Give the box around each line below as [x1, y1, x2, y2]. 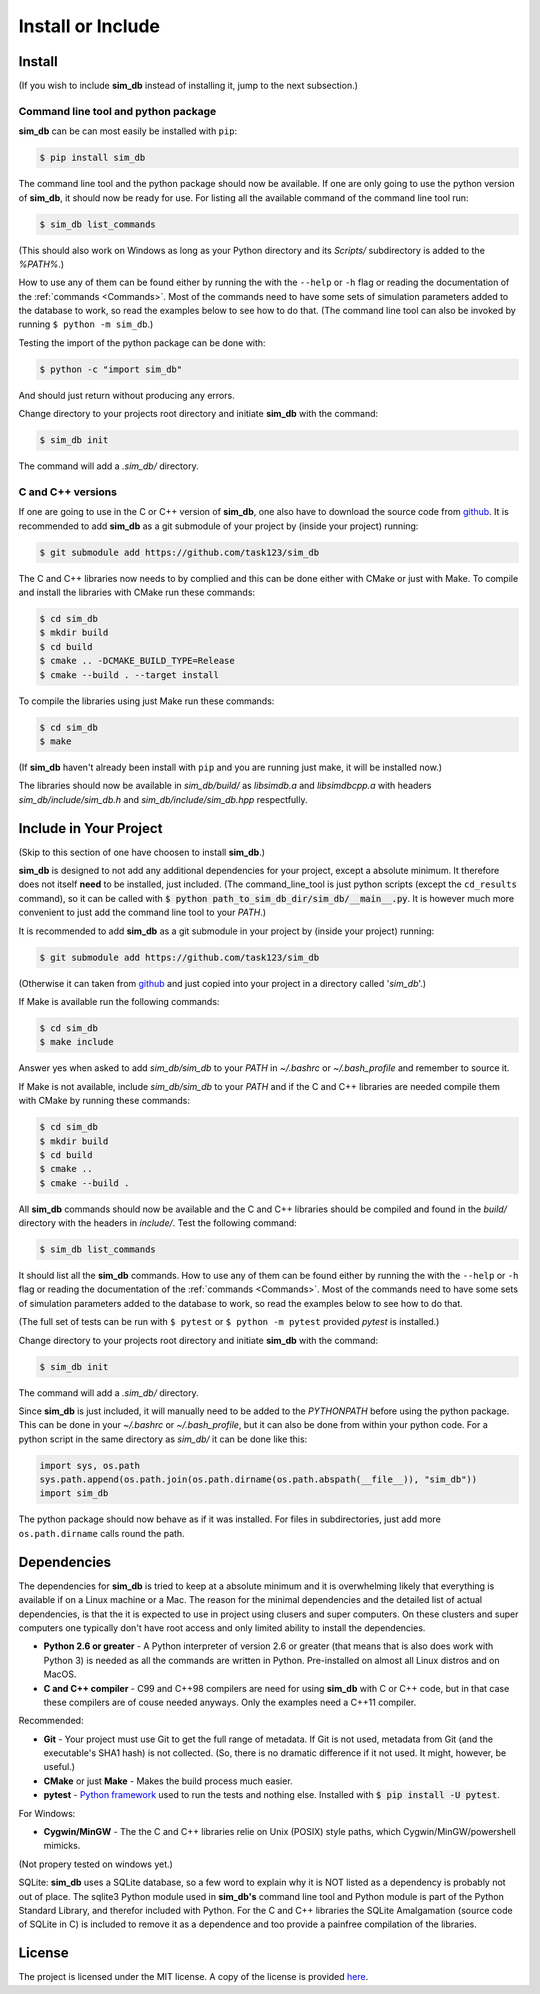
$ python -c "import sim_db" [39, 363, 183, 375]
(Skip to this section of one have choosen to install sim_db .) [18, 846, 265, 858]
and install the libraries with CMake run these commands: [18, 586, 255, 599]
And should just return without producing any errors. [18, 389, 235, 401]
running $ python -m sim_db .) [18, 318, 154, 330]
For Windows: [18, 1807, 76, 1819]
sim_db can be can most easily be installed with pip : [18, 125, 238, 137]
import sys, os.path [39, 1460, 140, 1471]
